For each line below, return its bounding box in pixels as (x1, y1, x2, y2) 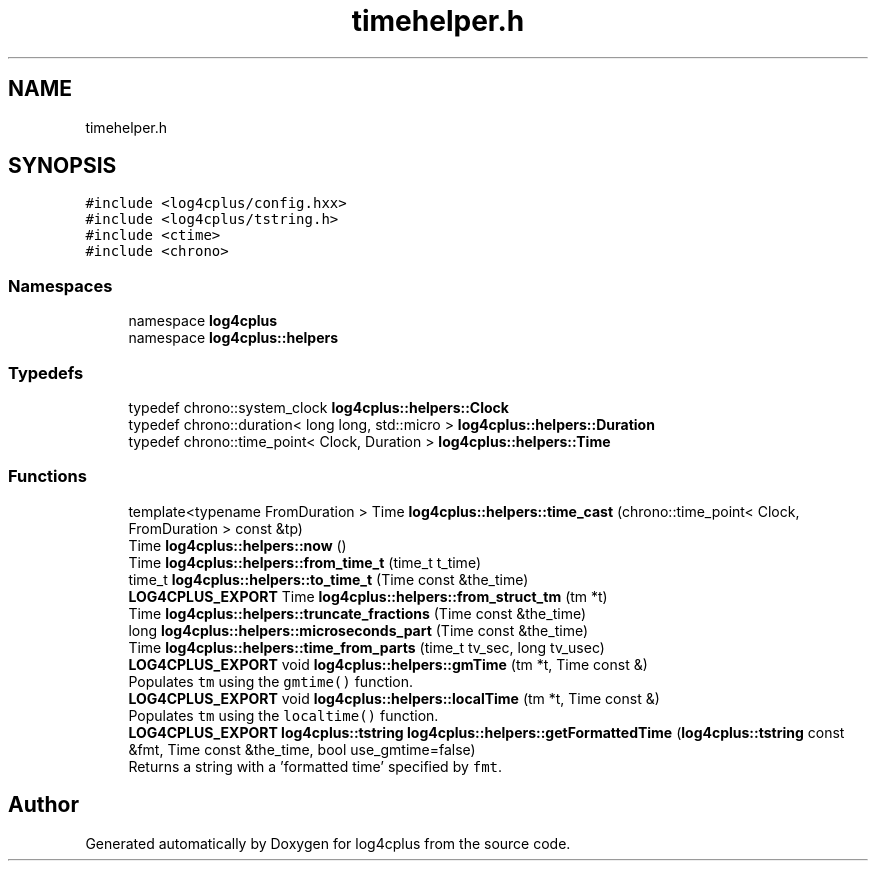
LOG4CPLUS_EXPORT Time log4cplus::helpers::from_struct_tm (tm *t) (128, 587, 608, 605)
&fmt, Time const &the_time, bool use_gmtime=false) (128, 740, 476, 758)
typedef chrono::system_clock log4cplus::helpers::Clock (128, 398, 509, 416)
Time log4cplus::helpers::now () (128, 536, 347, 554)
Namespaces (8, 275, 113, 296)
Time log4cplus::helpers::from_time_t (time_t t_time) (128, 553, 481, 571)
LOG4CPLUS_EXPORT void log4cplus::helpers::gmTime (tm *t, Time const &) (128, 655, 648, 673)
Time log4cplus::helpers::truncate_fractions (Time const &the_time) (128, 604, 587, 622)
